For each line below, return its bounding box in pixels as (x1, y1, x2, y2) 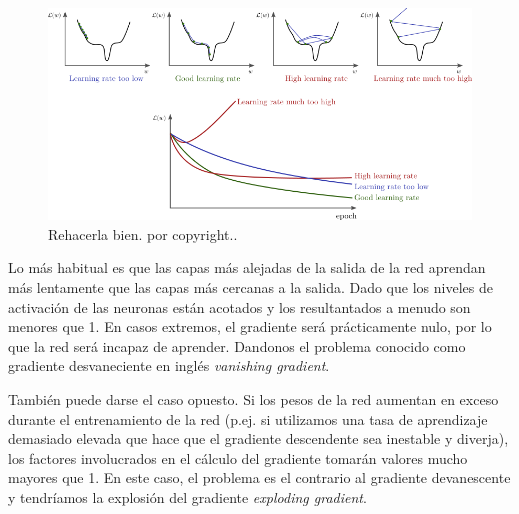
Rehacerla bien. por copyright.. (48, 223, 238, 244)
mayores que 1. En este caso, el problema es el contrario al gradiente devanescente (8, 467, 511, 488)
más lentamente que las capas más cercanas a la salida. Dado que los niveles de (8, 277, 493, 298)
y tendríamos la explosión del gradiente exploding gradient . (8, 486, 367, 507)
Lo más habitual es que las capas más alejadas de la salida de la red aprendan (8, 257, 486, 278)
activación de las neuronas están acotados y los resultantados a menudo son (8, 296, 471, 317)
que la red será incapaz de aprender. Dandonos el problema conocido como (8, 335, 466, 356)
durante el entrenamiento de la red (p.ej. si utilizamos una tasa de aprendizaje (8, 408, 488, 429)
